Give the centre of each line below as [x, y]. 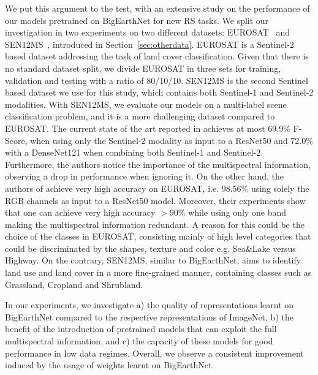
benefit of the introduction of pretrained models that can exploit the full [141, 329]
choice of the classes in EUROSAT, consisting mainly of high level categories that [158, 236]
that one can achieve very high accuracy [80, 212]
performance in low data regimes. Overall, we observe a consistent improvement [154, 353]
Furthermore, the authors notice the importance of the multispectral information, [158, 164]
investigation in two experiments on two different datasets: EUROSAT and [148, 32]
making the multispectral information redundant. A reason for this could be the [155, 224]
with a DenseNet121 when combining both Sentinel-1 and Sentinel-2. [134, 152]
